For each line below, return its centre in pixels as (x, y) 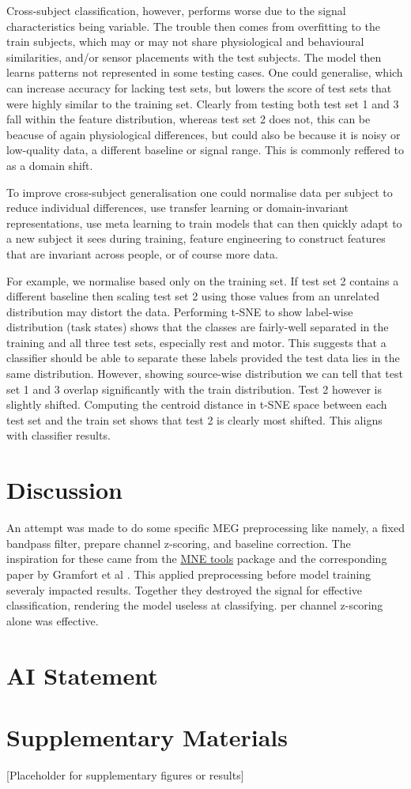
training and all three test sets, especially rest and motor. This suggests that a (196, 342)
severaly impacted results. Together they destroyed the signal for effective (185, 589)
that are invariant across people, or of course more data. (142, 253)
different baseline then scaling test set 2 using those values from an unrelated (193, 296)
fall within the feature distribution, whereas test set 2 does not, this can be (189, 119)
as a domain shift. (50, 165)
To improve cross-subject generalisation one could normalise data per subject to (200, 192)
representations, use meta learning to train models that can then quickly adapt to (204, 223)
